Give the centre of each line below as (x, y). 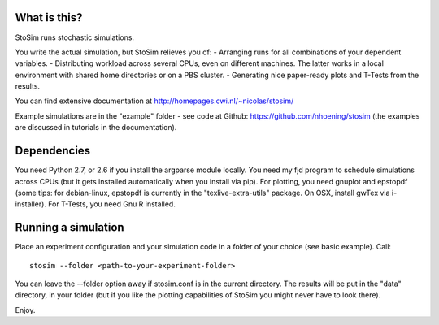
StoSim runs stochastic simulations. (74, 37)
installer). (30, 204)
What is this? (49, 17)
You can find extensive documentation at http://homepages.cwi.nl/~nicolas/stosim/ (154, 101)
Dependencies (53, 151)
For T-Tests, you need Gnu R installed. (112, 204)
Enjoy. (25, 310)
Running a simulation (70, 227)
